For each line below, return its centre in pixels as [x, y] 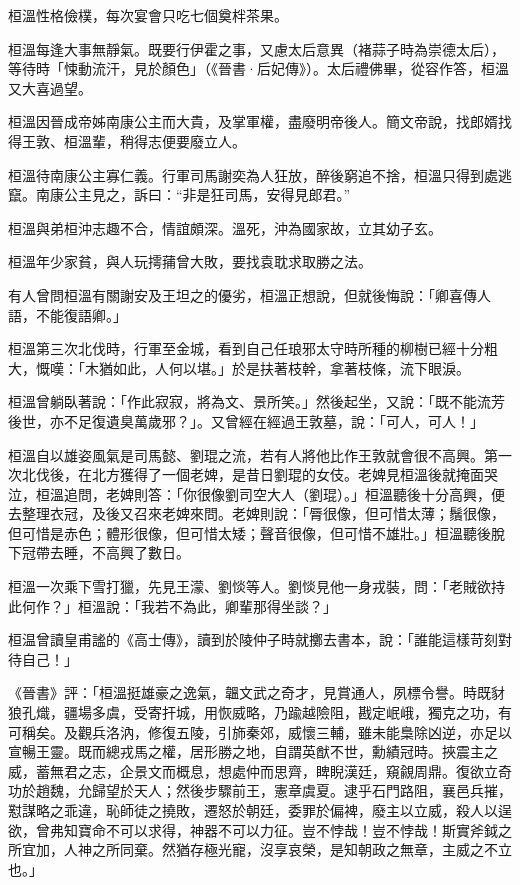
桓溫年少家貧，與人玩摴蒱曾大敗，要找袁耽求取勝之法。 [190, 261]
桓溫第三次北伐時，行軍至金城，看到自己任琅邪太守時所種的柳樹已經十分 [246, 348]
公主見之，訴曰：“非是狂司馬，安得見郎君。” [207, 194]
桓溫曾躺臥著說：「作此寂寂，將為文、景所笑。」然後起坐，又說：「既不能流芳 [256, 401]
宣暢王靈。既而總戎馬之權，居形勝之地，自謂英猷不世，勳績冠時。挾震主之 [253, 751]
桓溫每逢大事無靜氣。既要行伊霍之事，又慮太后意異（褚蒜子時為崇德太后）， [256, 48]
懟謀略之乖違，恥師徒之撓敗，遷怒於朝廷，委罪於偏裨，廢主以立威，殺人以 [253, 810]
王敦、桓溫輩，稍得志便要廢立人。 [133, 140]
